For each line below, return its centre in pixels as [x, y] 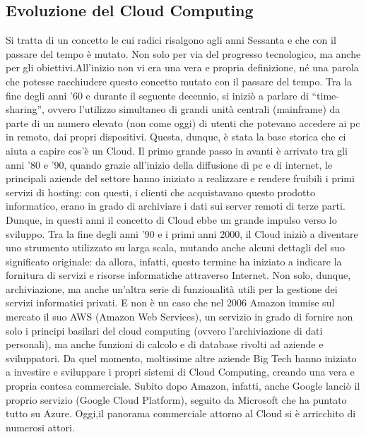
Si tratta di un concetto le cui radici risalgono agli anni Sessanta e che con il [171, 40]
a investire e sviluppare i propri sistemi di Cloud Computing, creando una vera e [180, 372]
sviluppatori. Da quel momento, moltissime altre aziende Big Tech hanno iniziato [181, 358]
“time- [325, 95]
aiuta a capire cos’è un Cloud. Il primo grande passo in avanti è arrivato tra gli [177, 150]
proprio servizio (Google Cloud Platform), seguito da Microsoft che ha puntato [176, 399]
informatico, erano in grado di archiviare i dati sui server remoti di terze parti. [176, 206]
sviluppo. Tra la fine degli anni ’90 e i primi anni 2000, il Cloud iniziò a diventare [182, 233]
